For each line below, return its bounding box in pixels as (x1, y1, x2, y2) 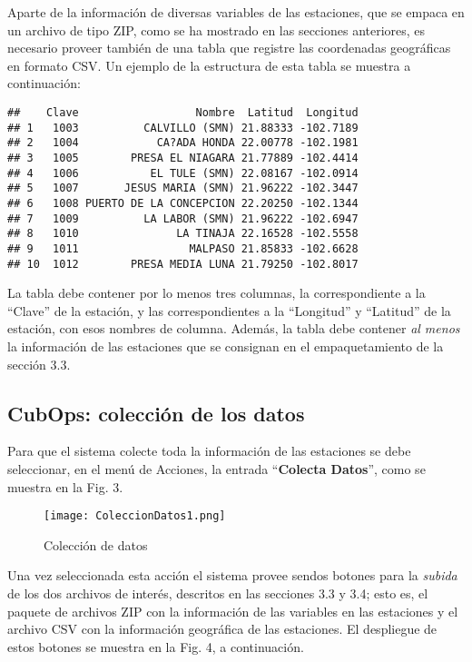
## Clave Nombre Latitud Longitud (7, 105, 359, 119)
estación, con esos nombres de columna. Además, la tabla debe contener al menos (7, 319, 460, 338)
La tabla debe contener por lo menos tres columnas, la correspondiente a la (7, 283, 426, 302)
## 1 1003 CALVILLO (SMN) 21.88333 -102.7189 (7, 121, 359, 134)
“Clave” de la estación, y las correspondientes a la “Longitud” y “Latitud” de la (7, 301, 451, 320)
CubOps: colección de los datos (7, 399, 305, 427)
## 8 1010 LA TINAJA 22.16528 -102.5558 (7, 227, 359, 241)
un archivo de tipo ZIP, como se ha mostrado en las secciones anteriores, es (7, 20, 426, 39)
